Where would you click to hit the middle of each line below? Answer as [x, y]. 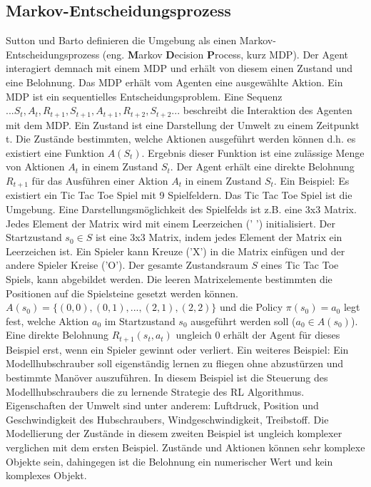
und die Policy [251, 307]
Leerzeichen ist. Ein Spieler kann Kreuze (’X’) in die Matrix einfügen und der [176, 251]
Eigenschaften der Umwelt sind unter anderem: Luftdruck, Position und [162, 405]
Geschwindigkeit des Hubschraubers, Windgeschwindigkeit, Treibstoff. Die [167, 419]
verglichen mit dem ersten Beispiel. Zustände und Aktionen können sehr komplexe [185, 447]
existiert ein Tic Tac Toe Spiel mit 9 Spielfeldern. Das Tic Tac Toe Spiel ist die [179, 195]
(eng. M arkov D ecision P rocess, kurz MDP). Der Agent [225, 54]
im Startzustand [140, 321]
